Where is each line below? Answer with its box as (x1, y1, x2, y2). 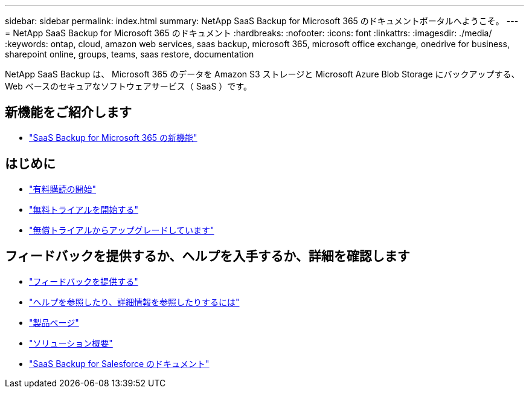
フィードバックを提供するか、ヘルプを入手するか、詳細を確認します (5, 248, 410, 264)
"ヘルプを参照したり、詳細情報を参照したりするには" (29, 296, 240, 307)
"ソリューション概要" (29, 337, 113, 348)
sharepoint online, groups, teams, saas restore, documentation (5, 49, 254, 59)
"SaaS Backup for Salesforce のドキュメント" (29, 358, 210, 369)
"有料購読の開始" (29, 183, 97, 194)
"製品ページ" (29, 317, 79, 328)
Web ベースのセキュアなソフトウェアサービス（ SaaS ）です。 (5, 81, 252, 91)
